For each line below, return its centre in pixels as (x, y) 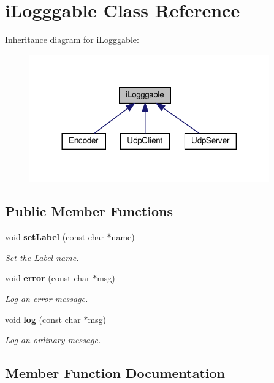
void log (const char (43, 319)
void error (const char (48, 278)
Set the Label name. (42, 257)
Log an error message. (47, 299)
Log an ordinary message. (53, 340)
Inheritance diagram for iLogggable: (72, 40)
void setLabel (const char (55, 237)
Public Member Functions (89, 211)
